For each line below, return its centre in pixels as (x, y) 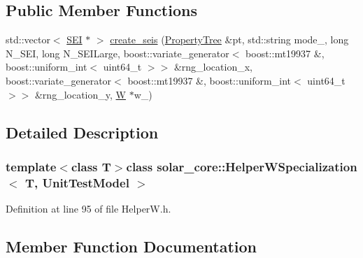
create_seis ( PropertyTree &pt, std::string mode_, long (229, 40)
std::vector (28, 40)
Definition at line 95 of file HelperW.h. (88, 209)
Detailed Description (82, 132)
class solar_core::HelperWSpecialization (242, 166)
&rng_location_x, (213, 67)
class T (91, 166)
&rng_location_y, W (80, 94)
